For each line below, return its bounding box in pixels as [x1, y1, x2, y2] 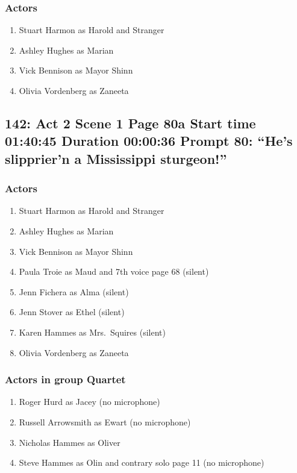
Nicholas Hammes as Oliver [19, 436, 120, 448]
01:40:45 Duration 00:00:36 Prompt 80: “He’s [5, 131, 293, 150]
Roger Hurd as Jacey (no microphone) [19, 395, 160, 408]
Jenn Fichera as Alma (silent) [19, 285, 129, 298]
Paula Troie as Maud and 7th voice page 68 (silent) [19, 265, 209, 278]
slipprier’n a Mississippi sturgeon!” [5, 149, 227, 168]
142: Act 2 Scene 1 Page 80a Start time [5, 113, 256, 132]
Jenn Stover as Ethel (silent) [19, 305, 125, 318]
